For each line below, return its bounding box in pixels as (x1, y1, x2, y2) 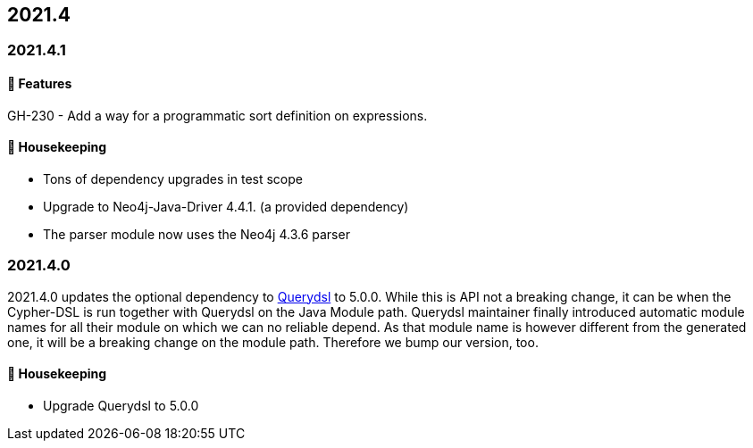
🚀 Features (7, 76, 72, 92)
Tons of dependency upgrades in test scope (43, 170, 303, 187)
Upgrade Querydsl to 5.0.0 (43, 397, 199, 413)
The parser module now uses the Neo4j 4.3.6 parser (43, 226, 350, 242)
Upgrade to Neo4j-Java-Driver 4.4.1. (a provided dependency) (43, 198, 409, 214)
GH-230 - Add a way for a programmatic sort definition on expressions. (7, 107, 428, 123)
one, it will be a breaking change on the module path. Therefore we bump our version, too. (7, 334, 539, 350)
